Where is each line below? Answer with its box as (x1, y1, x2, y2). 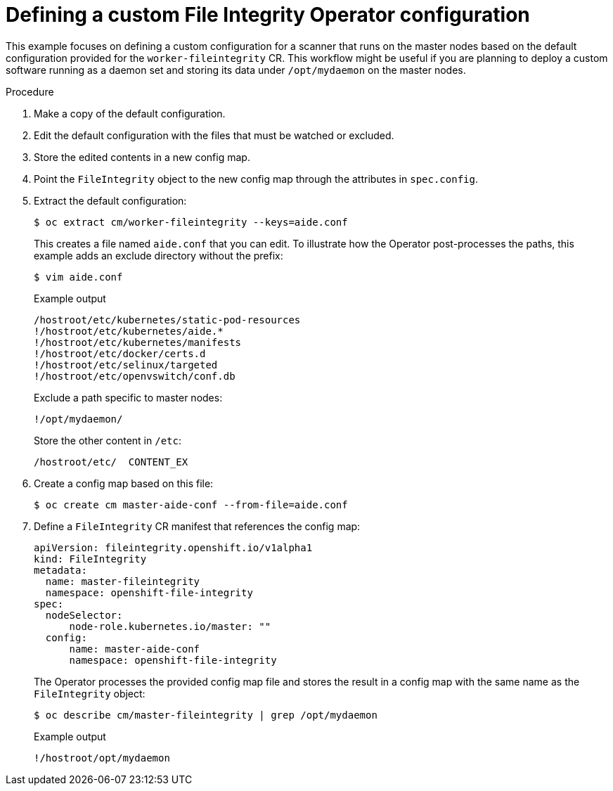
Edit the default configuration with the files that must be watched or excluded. (34, 129, 394, 141)
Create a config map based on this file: (34, 477, 214, 489)
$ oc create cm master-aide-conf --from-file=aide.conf (34, 499, 348, 510)
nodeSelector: (45, 609, 123, 621)
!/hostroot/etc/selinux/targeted (34, 359, 218, 371)
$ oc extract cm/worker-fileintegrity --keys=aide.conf (34, 216, 348, 228)
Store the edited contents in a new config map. (34, 150, 250, 163)
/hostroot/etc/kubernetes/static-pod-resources (34, 314, 301, 326)
